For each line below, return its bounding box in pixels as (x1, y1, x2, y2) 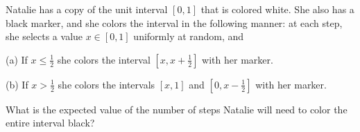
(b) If (6, 77, 28, 91)
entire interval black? (6, 115, 95, 130)
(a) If (6, 52, 28, 66)
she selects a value (6, 29, 83, 44)
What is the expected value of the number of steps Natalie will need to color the (6, 102, 348, 116)
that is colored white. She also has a (200, 2, 354, 16)
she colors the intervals (58, 77, 155, 91)
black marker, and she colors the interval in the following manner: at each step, (6, 15, 343, 30)
